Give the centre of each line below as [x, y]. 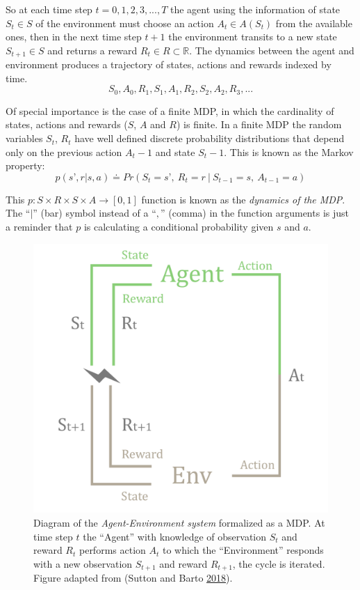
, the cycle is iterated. [279, 563]
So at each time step [49, 9]
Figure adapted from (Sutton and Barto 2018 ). [133, 578]
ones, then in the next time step [74, 37]
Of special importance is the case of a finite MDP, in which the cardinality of [170, 110]
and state [175, 152]
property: [25, 165]
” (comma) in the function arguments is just [255, 213]
